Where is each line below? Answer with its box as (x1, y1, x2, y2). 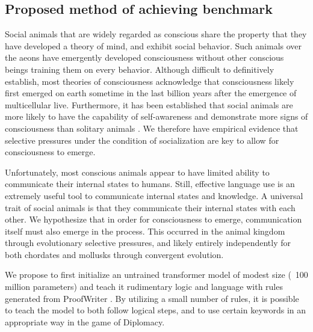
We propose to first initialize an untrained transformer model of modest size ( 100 (5, 268, 308, 281)
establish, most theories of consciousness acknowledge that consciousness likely (5, 75, 294, 87)
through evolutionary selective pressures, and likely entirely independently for (5, 236, 291, 249)
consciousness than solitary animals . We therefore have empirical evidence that (5, 121, 299, 134)
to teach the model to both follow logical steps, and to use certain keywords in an (5, 304, 306, 316)
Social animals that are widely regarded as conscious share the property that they (5, 28, 307, 40)
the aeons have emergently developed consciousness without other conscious (5, 51, 284, 64)
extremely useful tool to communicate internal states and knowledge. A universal (5, 189, 303, 201)
